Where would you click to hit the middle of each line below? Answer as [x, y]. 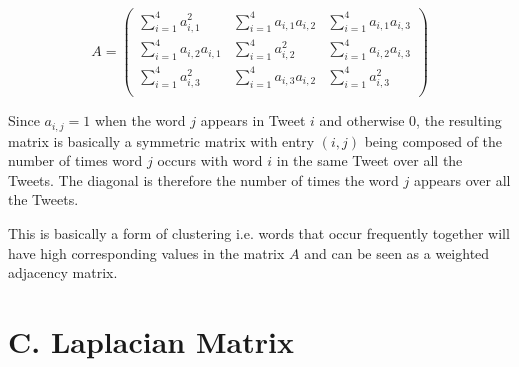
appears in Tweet [253, 120]
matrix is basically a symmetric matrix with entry [161, 140]
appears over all [462, 179]
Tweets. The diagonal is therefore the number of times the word [203, 179]
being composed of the [433, 140]
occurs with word [210, 160]
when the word [140, 120]
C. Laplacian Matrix [151, 340]
